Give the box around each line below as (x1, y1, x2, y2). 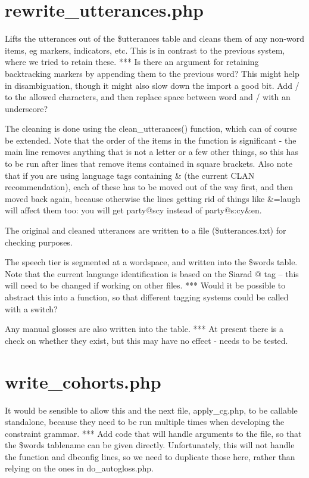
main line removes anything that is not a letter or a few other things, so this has (5, 145, 298, 158)
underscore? (5, 102, 48, 114)
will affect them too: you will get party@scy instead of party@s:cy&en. (5, 204, 262, 216)
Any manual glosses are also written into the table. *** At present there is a (5, 322, 284, 335)
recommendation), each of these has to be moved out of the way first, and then (5, 181, 294, 193)
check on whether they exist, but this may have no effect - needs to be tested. (5, 334, 288, 346)
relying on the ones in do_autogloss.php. (5, 462, 154, 474)
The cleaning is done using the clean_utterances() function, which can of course (5, 122, 297, 135)
